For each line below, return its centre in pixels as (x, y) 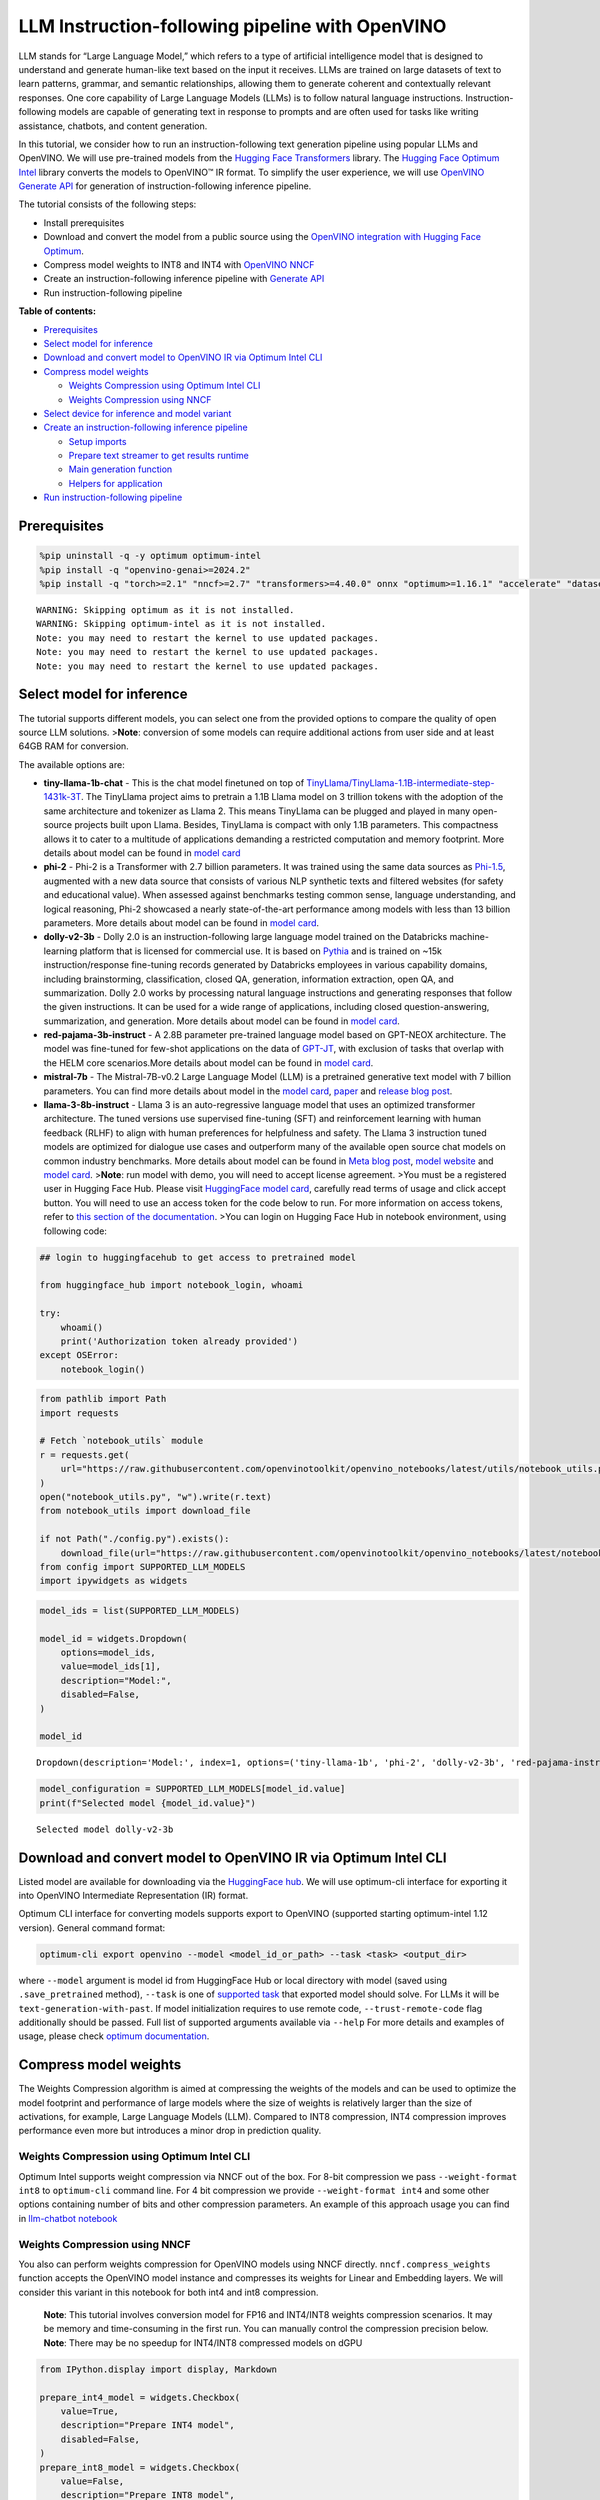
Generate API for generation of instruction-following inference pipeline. (165, 186)
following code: (75, 1231)
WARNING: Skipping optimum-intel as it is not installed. (181, 624)
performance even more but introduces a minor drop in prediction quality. (170, 2131)
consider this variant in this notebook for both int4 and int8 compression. (168, 2292)
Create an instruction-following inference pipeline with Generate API (184, 279)
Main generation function (120, 469)
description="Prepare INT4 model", (147, 2425)
